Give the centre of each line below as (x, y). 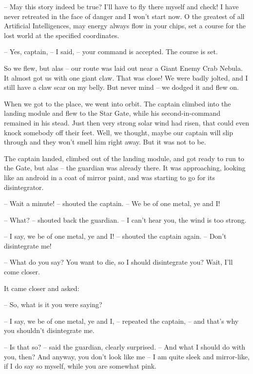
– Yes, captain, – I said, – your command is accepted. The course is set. (111, 52)
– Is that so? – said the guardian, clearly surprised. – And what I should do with (125, 347)
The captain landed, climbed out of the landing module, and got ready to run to (124, 158)
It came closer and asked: (42, 288)
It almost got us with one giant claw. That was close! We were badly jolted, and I (126, 77)
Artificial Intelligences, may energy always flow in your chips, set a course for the (125, 26)
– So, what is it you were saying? (53, 304)
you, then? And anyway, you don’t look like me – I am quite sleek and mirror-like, (127, 356)
